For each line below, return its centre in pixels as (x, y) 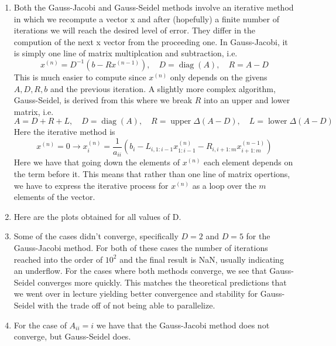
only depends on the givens (219, 77)
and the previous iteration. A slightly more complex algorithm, (163, 88)
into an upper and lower (247, 100)
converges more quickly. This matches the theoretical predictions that (162, 282)
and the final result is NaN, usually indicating (202, 259)
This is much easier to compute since (80, 77)
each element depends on (248, 162)
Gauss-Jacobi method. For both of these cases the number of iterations (141, 248)
